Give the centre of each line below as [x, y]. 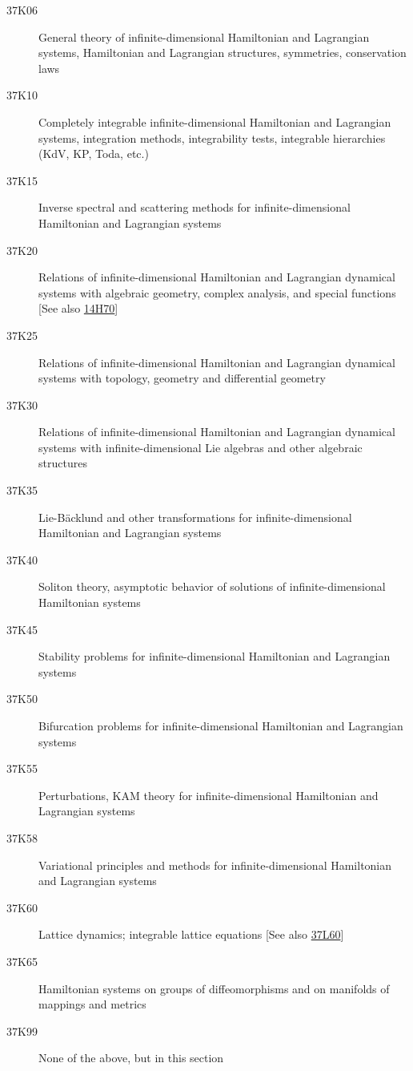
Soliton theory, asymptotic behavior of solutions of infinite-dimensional [212, 586]
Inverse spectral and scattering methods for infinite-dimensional [194, 207]
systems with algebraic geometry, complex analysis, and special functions [217, 292]
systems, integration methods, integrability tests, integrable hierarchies [212, 137]
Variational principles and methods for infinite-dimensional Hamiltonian [215, 865]
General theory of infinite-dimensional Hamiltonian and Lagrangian [204, 36]
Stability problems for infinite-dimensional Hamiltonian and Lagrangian [215, 656]
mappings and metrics [92, 1004]
